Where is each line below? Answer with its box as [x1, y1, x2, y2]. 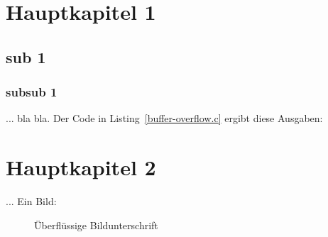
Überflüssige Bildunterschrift [34, 217, 158, 232]
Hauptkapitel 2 [6, 153, 156, 182]
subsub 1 [6, 83, 58, 101]
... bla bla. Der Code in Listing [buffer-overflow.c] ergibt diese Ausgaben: [6, 111, 323, 126]
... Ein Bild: [6, 194, 57, 209]
